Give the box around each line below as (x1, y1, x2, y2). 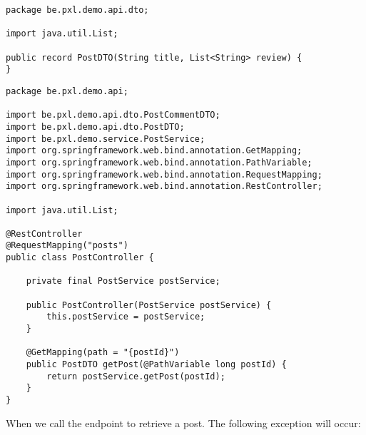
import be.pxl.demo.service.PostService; (6, 133, 205, 144)
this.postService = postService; (46, 312, 205, 322)
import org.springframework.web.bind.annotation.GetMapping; (6, 145, 303, 156)
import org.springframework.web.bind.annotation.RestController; (6, 181, 322, 192)
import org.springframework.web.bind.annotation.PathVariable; (6, 157, 312, 168)
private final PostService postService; (26, 276, 220, 287)
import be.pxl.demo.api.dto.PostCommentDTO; (6, 110, 220, 121)
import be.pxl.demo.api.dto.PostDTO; (6, 121, 185, 132)
